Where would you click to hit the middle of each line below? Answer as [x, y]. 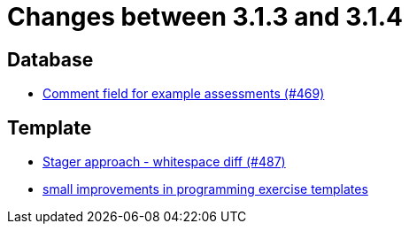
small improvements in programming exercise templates [205, 189]
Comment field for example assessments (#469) [184, 94]
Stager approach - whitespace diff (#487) [164, 162]
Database [50, 59]
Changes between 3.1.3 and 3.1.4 [205, 17]
